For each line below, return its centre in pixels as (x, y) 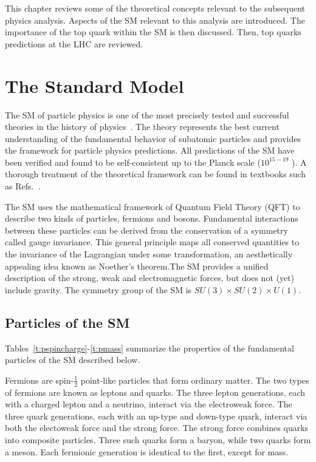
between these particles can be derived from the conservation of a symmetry (146, 230)
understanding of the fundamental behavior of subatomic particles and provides (153, 138)
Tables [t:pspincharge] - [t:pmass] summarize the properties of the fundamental (149, 348)
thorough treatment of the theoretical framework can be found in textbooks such (156, 174)
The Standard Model (94, 85)
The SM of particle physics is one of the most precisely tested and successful (147, 114)
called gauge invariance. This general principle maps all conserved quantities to (152, 242)
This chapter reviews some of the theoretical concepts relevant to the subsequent (155, 8)
